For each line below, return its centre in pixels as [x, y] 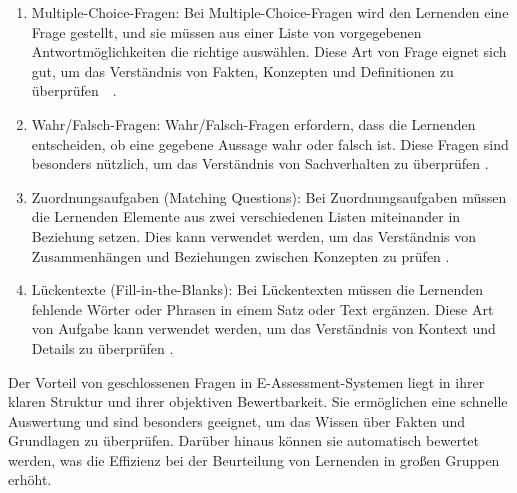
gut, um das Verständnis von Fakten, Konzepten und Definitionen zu [242, 70]
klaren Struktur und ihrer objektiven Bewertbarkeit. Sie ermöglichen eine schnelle [258, 401]
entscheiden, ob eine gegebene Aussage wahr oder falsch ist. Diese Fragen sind [270, 143]
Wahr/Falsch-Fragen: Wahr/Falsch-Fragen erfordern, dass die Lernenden [253, 123]
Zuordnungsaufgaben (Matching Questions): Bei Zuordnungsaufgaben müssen [269, 196]
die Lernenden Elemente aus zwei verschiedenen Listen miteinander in [246, 216]
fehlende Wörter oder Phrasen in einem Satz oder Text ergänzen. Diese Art [262, 308]
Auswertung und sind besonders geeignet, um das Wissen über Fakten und [237, 420]
